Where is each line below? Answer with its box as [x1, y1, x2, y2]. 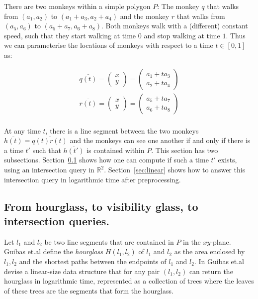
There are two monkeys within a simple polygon [4, 1, 151, 11]
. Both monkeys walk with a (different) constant [101, 20, 248, 31]
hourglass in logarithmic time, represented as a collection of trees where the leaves [4, 276, 254, 286]
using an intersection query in [4, 164, 94, 175]
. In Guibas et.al [194, 256, 245, 266]
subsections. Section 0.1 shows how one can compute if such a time [4, 154, 209, 165]
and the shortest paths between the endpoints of [19, 256, 167, 266]
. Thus [226, 30, 246, 40]
